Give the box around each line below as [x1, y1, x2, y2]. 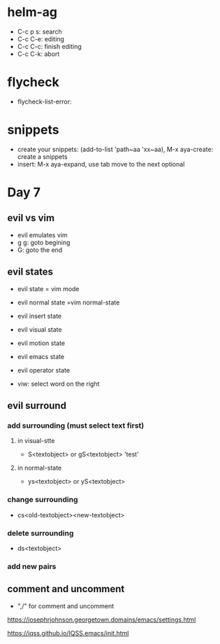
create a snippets [17, 152, 68, 161]
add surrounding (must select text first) [7, 421, 145, 430]
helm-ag [7, 4, 58, 20]
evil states [7, 266, 54, 278]
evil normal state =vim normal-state [17, 298, 120, 307]
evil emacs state [17, 352, 65, 360]
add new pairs [7, 561, 57, 571]
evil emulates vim [17, 230, 68, 239]
